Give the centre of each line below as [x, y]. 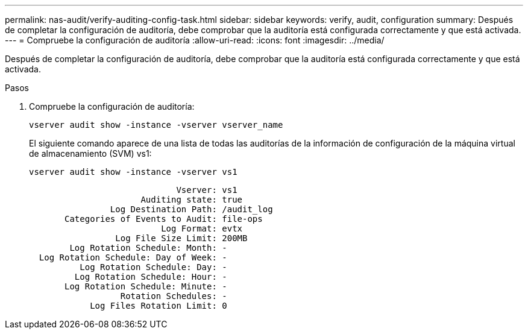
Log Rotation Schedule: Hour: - [151, 277]
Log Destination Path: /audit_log [191, 209]
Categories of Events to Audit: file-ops [164, 219]
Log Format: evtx [202, 228]
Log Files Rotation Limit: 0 [159, 306]
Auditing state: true [192, 200]
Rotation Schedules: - [174, 296]
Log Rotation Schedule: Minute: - [146, 286]
